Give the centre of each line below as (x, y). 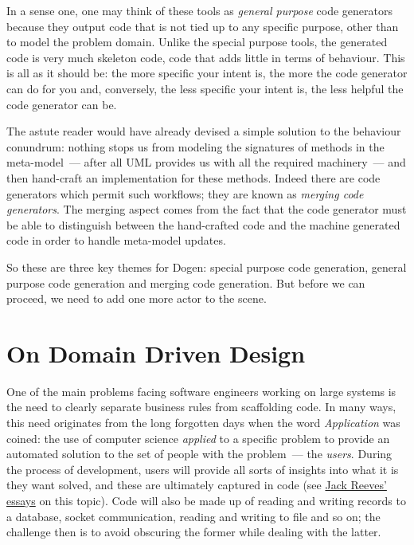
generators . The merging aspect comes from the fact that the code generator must (207, 209)
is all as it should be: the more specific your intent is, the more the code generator (207, 73)
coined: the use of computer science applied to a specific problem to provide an (198, 438)
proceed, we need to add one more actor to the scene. (137, 298)
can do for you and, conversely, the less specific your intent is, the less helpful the (205, 88)
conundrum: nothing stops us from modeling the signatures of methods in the (195, 146)
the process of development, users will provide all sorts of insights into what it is (203, 469)
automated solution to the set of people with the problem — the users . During (199, 454)
